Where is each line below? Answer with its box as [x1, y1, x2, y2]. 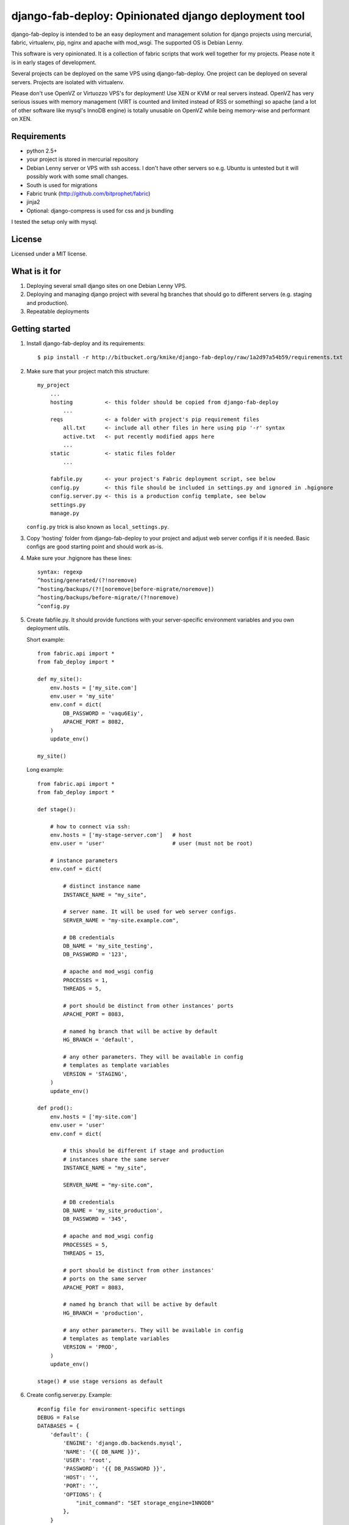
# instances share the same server [63, 1156, 170, 1163]
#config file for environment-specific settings [37, 1405, 185, 1412]
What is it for [11, 266, 61, 276]
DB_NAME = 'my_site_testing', [63, 942, 154, 949]
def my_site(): [37, 676, 83, 683]
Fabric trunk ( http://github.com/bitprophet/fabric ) [26, 190, 151, 197]
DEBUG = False [37, 1414, 79, 1421]
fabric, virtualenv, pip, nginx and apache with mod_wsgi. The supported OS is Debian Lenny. [11, 38, 244, 46]
